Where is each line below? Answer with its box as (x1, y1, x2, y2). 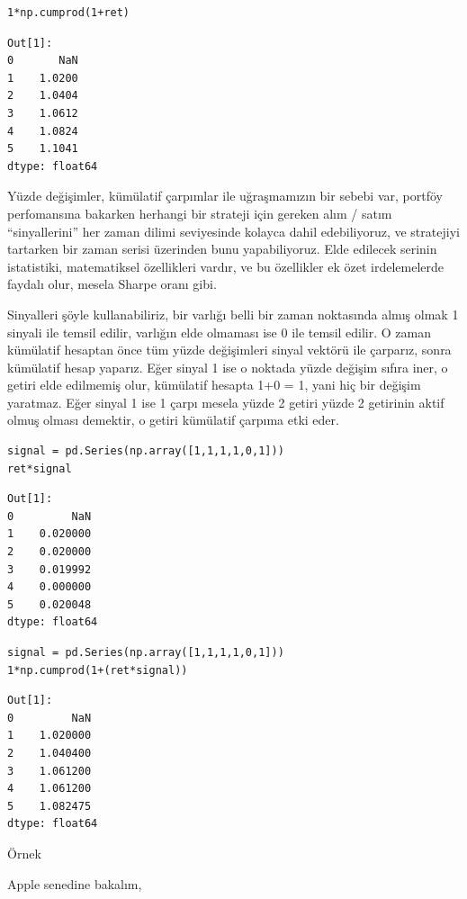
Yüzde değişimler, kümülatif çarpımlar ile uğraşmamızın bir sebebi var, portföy (7, 186, 443, 205)
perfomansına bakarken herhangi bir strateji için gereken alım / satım (7, 203, 392, 222)
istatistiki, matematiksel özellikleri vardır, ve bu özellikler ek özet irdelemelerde (7, 256, 444, 275)
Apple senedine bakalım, (7, 874, 142, 893)
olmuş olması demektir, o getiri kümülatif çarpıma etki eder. (7, 410, 339, 429)
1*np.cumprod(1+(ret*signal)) (7, 663, 188, 677)
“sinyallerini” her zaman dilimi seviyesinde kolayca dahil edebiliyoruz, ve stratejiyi (7, 221, 460, 240)
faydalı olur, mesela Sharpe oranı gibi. (7, 274, 217, 293)
